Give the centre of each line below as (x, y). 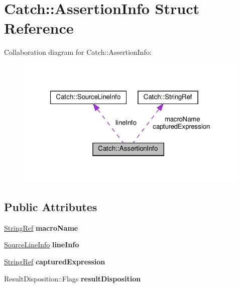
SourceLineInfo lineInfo (42, 245)
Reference (39, 28)
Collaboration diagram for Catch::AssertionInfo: (78, 52)
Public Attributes (51, 207)
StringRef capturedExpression (55, 262)
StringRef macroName (41, 227)
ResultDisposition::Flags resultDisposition (73, 278)
